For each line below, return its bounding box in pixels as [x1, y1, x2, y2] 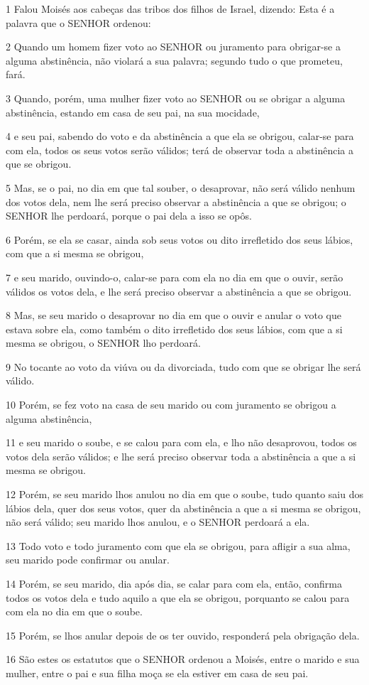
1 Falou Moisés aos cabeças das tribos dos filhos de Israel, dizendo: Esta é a [6, 1, 335, 16]
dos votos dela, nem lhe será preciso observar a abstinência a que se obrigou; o [6, 194, 346, 209]
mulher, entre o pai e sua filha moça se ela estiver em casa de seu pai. [6, 665, 309, 680]
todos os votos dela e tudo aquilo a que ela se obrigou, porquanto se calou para [6, 590, 350, 605]
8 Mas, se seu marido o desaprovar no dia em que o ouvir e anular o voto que [6, 308, 341, 323]
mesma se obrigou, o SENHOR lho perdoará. [6, 335, 201, 350]
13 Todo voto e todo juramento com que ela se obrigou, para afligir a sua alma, [6, 538, 351, 553]
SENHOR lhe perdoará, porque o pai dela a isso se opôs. [6, 208, 252, 223]
